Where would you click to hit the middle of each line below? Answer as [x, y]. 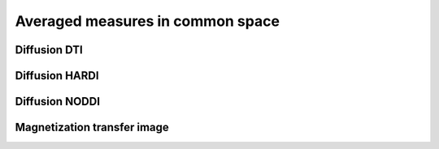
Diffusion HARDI [57, 76]
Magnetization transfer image [92, 128]
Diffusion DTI [49, 50]
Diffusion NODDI [58, 102]
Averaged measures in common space [148, 21]
